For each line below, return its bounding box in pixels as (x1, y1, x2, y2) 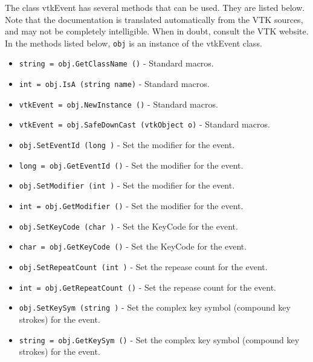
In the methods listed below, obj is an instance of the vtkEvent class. (5, 36, 262, 49)
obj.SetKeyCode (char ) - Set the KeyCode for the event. (19, 219, 238, 232)
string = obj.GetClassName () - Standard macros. (19, 57, 214, 69)
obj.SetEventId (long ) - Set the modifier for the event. (19, 138, 235, 151)
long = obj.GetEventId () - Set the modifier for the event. (19, 158, 244, 171)
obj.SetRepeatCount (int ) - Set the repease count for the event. (19, 260, 268, 273)
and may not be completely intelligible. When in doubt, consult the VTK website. (5, 25, 309, 37)
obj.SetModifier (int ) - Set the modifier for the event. (19, 179, 235, 192)
